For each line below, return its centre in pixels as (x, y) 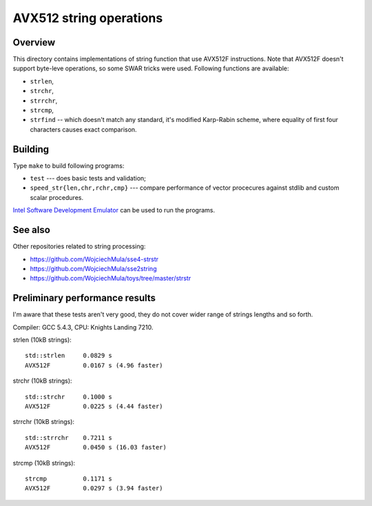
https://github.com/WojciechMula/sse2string (93, 268)
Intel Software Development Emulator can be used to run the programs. (114, 210)
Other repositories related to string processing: (79, 246)
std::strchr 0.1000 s (69, 397)
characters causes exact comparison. (83, 129)
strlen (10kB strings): (42, 340)
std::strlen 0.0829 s (69, 356)
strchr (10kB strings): (42, 381)
